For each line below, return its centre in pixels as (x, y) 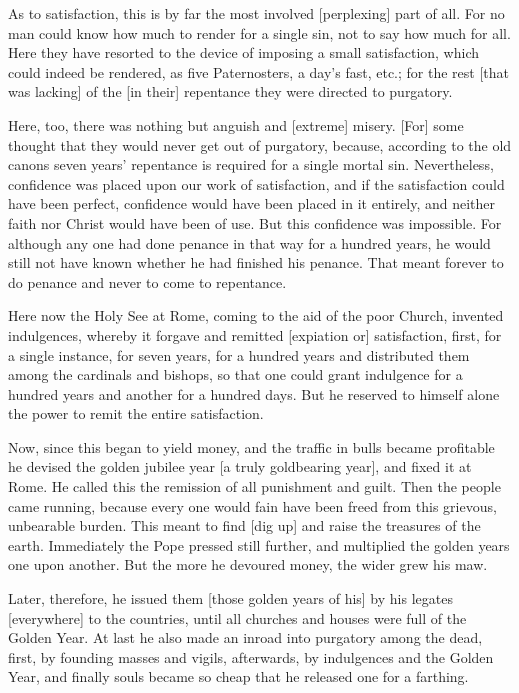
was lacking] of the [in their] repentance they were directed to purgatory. (230, 91)
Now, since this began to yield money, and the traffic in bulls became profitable (251, 446)
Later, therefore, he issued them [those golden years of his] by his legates (230, 598)
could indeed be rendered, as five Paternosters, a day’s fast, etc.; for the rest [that (258, 71)
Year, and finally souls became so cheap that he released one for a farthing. (238, 676)
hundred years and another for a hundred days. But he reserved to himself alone (254, 393)
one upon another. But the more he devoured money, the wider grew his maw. (248, 564)
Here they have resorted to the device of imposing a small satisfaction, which (244, 52)
